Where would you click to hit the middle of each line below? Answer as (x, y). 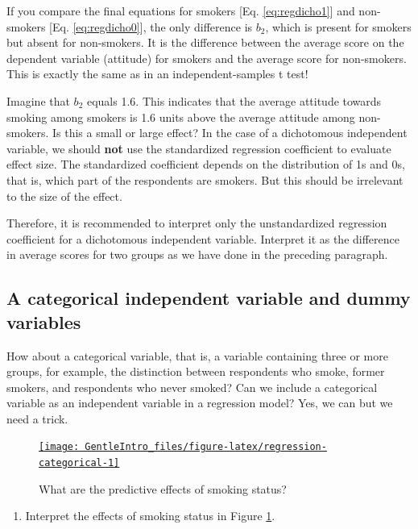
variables (44, 321)
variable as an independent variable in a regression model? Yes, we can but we (200, 403)
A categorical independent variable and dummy (209, 298)
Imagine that (38, 100)
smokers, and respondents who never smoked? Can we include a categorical (192, 387)
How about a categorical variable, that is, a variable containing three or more (197, 355)
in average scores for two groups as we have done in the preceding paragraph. (197, 254)
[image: (59, 447)
